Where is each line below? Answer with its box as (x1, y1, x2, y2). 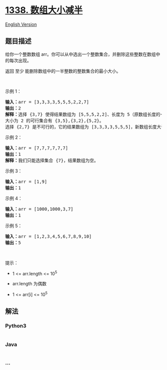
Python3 (5, 322, 26, 329)
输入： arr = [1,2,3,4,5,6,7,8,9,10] (5, 234, 92, 239)
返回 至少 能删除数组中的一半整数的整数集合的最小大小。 (5, 68, 121, 74)
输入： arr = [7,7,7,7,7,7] (5, 145, 69, 151)
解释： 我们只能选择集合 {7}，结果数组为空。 (5, 157, 98, 163)
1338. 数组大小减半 (5, 4, 83, 16)
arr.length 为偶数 (12, 281, 47, 287)
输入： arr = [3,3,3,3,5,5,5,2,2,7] (5, 99, 89, 105)
